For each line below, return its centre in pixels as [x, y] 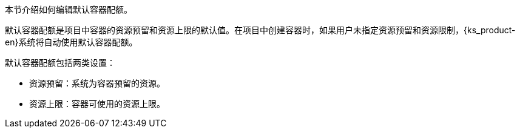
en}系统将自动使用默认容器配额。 [71, 42]
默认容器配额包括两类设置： [60, 63]
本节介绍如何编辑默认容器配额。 [69, 9]
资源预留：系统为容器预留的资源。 [97, 83]
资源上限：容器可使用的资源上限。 [97, 104]
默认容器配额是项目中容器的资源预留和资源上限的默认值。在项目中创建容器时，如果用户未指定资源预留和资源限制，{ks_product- [260, 30]
